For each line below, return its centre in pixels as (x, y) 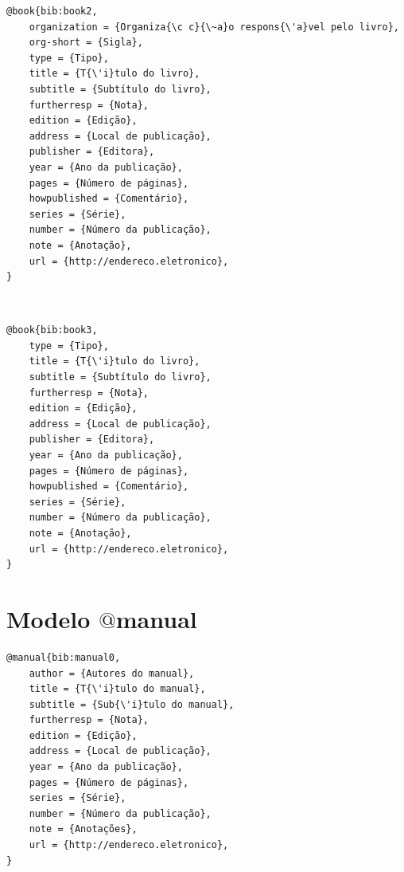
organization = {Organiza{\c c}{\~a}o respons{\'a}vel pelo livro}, (214, 27)
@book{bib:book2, (52, 11)
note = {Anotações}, (83, 829)
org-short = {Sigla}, (86, 43)
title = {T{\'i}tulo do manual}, (117, 689)
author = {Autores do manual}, (112, 673)
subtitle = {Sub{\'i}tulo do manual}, (132, 704)
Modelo (49, 618)
